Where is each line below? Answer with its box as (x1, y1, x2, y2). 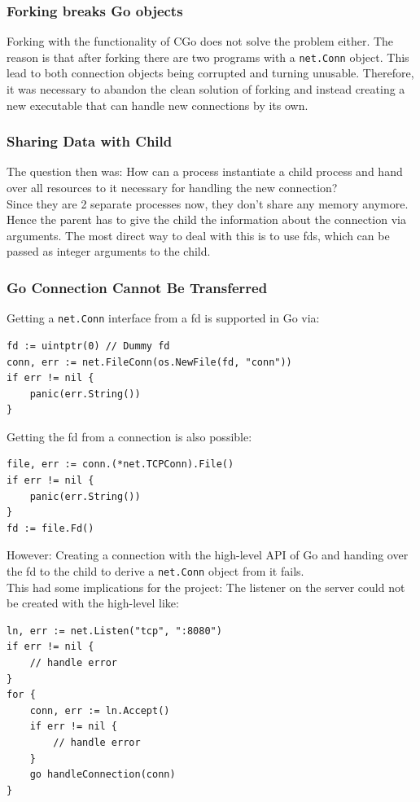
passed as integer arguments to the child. (7, 243, 211, 260)
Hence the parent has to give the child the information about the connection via (7, 211, 406, 228)
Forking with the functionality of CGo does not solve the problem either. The (7, 33, 394, 50)
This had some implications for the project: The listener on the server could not (7, 578, 405, 595)
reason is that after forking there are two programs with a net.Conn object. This (7, 48, 409, 65)
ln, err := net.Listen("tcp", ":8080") (7, 625, 222, 637)
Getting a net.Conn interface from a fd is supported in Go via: (7, 309, 320, 326)
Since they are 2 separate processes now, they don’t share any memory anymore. (7, 195, 409, 212)
